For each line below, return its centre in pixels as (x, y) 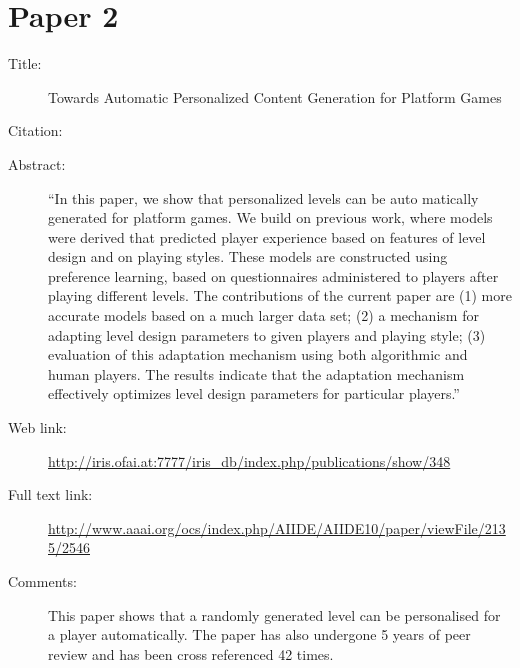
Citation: (35, 130)
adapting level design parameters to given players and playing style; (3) (267, 334)
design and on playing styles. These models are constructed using (248, 256)
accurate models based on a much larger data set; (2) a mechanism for (263, 315)
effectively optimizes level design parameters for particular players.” (254, 393)
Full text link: (50, 494)
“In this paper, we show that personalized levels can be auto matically (263, 197)
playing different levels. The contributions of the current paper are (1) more (280, 295)
